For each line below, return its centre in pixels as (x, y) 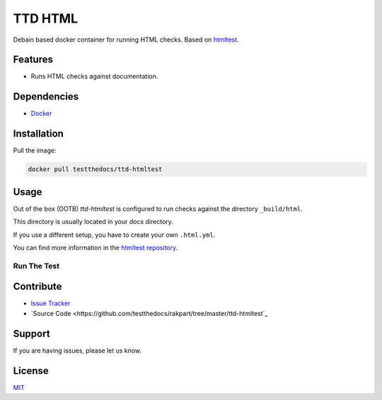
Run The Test (36, 266)
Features (33, 60)
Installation (38, 134)
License (31, 371)
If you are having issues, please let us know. (77, 351)
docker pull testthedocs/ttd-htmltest (95, 169)
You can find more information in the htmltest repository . (95, 247)
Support (31, 333)
